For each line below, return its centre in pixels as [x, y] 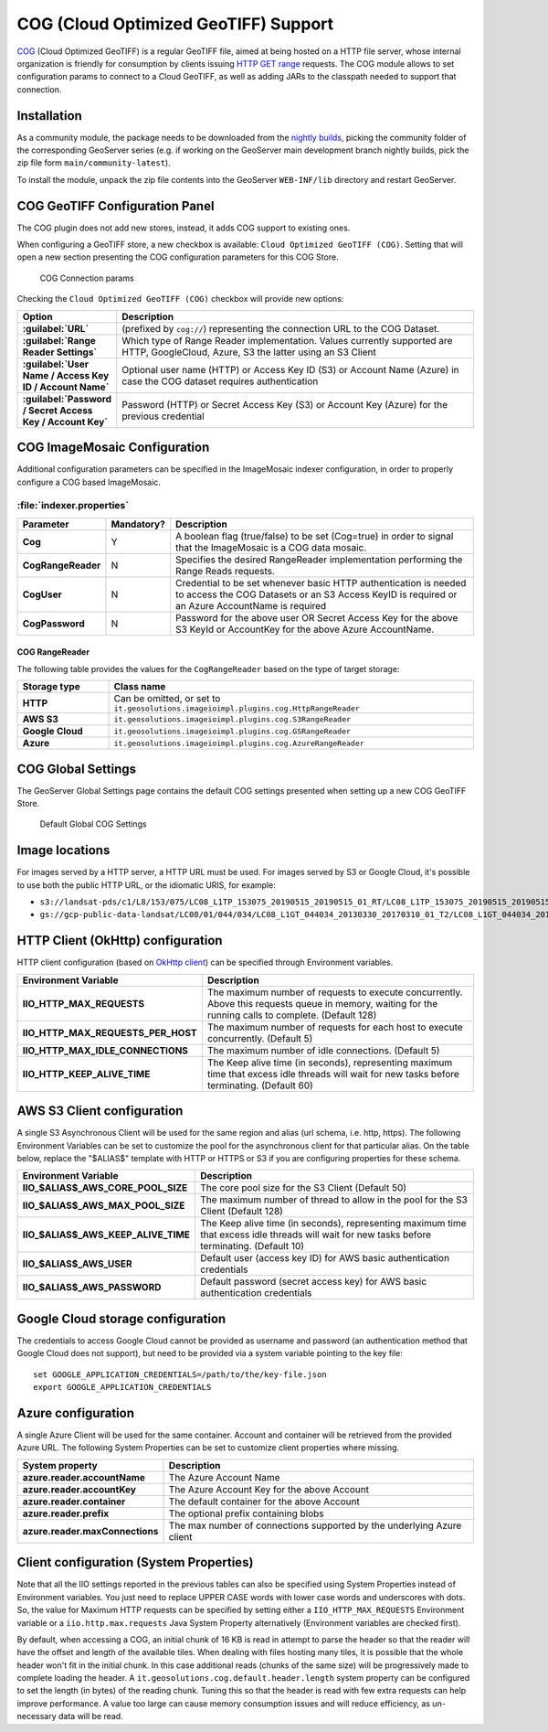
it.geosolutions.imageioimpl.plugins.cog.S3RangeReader [232, 719]
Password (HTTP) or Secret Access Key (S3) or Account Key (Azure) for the [285, 404]
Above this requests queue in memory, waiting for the [322, 1003]
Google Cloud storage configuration [121, 1318]
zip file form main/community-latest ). [94, 163]
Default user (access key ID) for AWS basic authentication [325, 1258]
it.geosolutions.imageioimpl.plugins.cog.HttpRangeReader [237, 709]
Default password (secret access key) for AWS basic [314, 1282]
